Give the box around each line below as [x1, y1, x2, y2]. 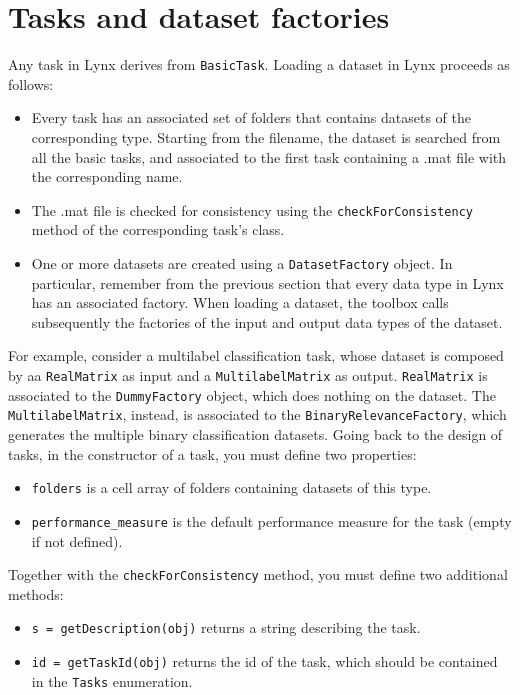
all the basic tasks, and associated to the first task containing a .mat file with [31, 146, 507, 167]
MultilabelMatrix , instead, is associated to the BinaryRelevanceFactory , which [8, 404, 507, 425]
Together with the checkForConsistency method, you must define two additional [8, 564, 508, 585]
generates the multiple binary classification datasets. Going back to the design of [8, 424, 503, 444]
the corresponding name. [31, 166, 183, 187]
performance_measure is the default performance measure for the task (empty [31, 510, 512, 531]
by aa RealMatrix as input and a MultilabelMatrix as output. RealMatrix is [8, 365, 488, 386]
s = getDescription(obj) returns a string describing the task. [31, 617, 421, 638]
